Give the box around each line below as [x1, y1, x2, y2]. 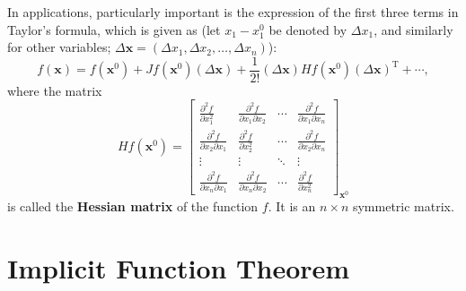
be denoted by [268, 20, 347, 39]
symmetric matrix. [352, 197, 454, 216]
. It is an [268, 197, 316, 216]
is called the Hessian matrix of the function [7, 197, 259, 216]
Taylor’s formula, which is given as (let [7, 20, 221, 39]
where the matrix [7, 81, 102, 99]
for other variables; [7, 38, 111, 56]
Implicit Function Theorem [7, 250, 350, 287]
